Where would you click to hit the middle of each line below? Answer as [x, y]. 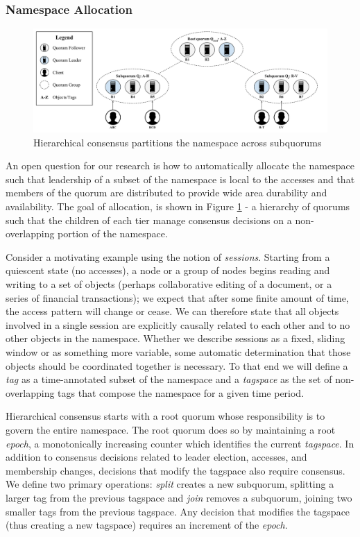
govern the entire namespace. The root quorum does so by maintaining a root [171, 429]
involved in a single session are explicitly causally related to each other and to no [178, 324]
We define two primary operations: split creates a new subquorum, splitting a [170, 484]
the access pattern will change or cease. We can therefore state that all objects [172, 311]
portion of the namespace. [113, 233]
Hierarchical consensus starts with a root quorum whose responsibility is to [165, 416]
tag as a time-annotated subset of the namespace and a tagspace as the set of [169, 379]
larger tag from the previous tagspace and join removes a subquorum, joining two [179, 497]
